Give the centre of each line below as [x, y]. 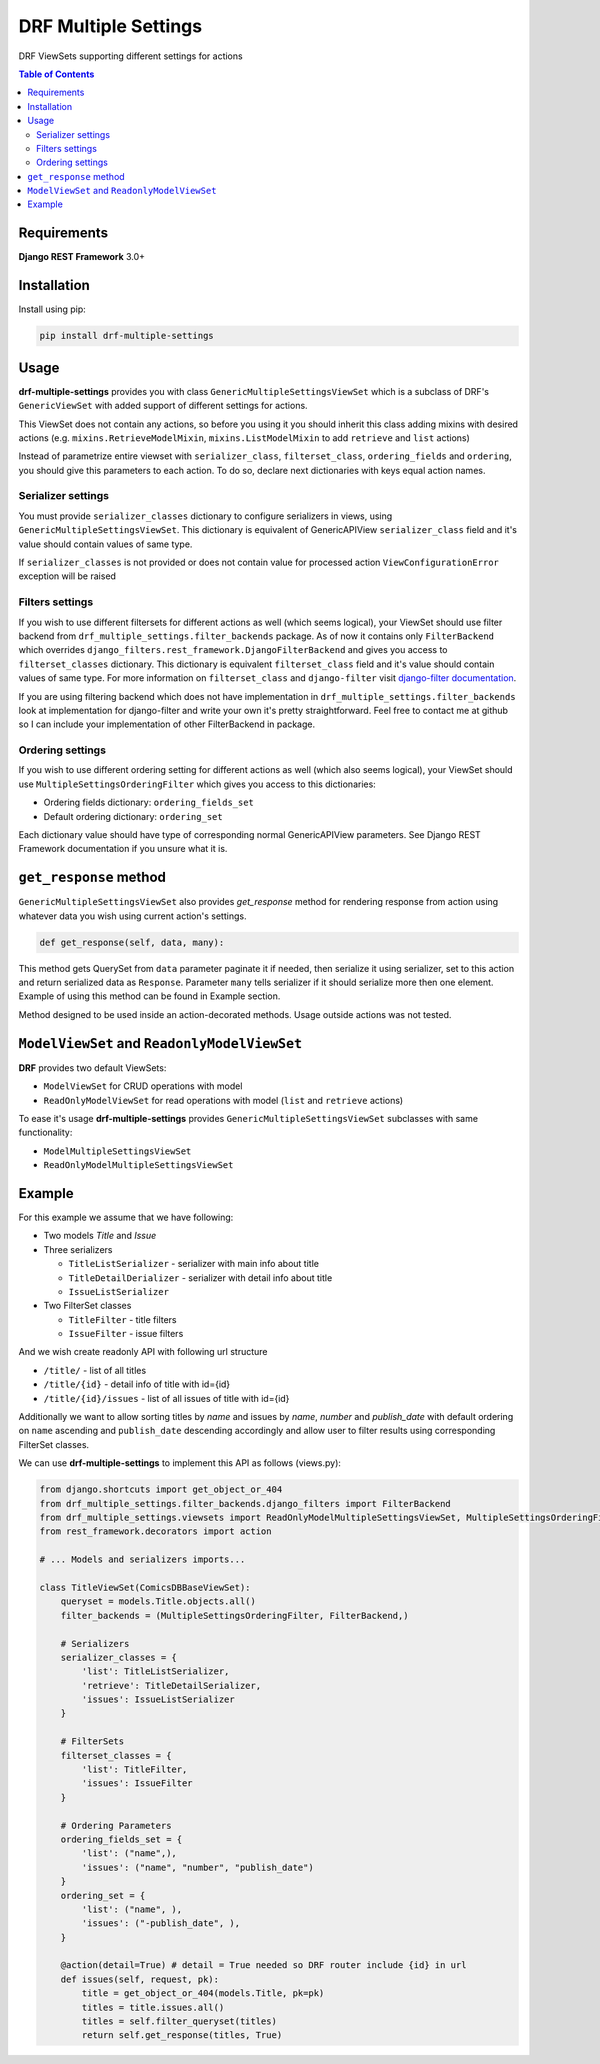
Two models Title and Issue [100, 1236]
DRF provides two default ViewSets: [92, 1067]
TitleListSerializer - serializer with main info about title [194, 1264]
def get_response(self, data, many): [132, 942]
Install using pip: [52, 309]
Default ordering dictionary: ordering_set [133, 816]
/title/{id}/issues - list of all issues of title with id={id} [166, 1398]
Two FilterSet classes [87, 1306]
